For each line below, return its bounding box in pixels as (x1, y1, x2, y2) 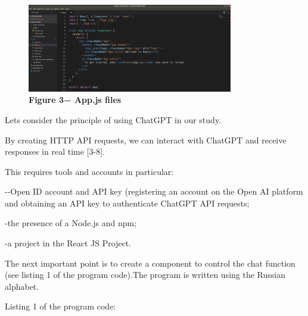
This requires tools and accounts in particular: (5, 165, 174, 177)
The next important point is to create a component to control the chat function (5, 256, 295, 269)
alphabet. (5, 280, 39, 292)
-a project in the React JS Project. (5, 237, 132, 249)
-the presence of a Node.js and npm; (5, 217, 137, 229)
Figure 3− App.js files (29, 93, 122, 106)
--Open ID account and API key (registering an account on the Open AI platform (5, 185, 303, 198)
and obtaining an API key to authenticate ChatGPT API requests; (5, 196, 250, 209)
